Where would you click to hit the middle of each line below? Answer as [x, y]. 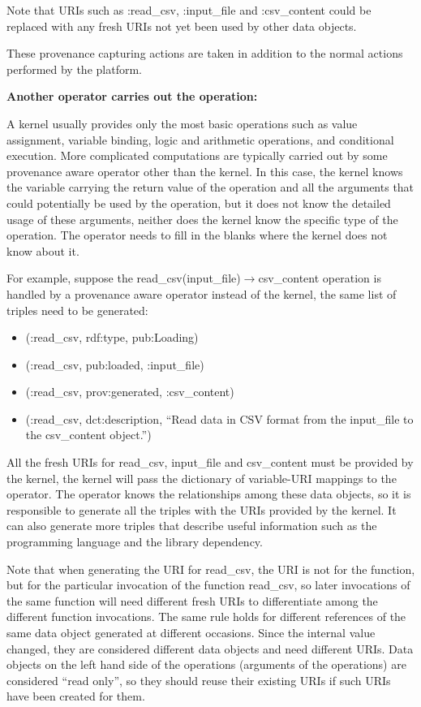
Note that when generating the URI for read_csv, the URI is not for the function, [211, 569]
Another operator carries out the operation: [132, 96]
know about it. [43, 250]
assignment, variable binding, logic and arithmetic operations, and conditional [200, 139]
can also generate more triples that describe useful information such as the [192, 526]
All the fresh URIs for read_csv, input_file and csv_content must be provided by [210, 462]
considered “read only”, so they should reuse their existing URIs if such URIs [199, 680]
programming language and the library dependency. [135, 542]
